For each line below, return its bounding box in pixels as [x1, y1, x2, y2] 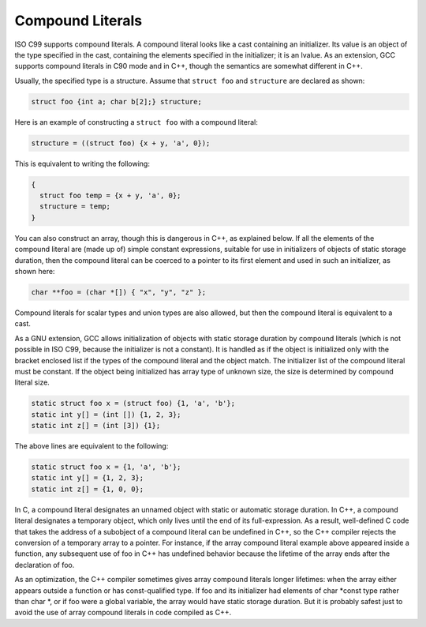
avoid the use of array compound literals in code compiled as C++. [14, 608, 232, 618]
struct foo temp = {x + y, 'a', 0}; [39, 191, 181, 201]
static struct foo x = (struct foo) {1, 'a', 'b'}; [31, 399, 236, 408]
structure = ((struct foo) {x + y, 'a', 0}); [31, 138, 211, 148]
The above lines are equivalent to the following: [14, 441, 169, 451]
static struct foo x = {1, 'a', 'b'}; [31, 463, 181, 471]
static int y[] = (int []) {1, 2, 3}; [31, 410, 181, 419]
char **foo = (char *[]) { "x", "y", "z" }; [31, 287, 207, 296]
